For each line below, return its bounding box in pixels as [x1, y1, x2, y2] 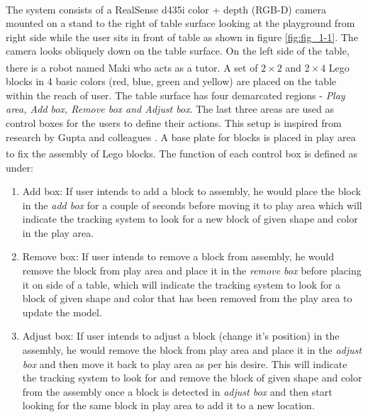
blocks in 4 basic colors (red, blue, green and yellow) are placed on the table [6, 74, 337, 89]
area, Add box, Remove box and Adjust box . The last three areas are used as [6, 101, 335, 116]
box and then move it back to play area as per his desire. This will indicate [22, 356, 347, 371]
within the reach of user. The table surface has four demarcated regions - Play [6, 87, 345, 102]
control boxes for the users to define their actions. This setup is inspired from [6, 116, 342, 130]
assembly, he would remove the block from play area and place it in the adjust [22, 343, 362, 357]
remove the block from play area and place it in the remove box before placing [22, 263, 362, 278]
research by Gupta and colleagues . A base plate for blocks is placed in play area [6, 129, 356, 144]
